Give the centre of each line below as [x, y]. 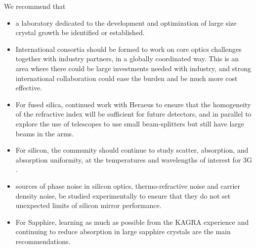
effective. [29, 88]
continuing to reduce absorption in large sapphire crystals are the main [123, 231]
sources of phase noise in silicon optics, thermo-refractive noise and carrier [128, 186]
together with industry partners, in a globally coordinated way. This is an [127, 59]
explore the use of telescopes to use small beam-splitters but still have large [130, 123]
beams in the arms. [45, 133]
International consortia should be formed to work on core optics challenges [128, 49]
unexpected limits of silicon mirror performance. [88, 205]
